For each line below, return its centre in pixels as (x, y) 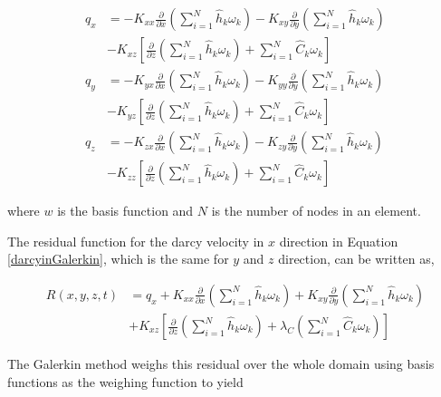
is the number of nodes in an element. (316, 211)
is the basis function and (125, 211)
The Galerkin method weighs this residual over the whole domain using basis (221, 364)
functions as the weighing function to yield (125, 381)
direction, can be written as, (356, 259)
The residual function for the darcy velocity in (136, 241)
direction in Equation (339, 241)
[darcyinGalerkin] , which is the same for (118, 259)
